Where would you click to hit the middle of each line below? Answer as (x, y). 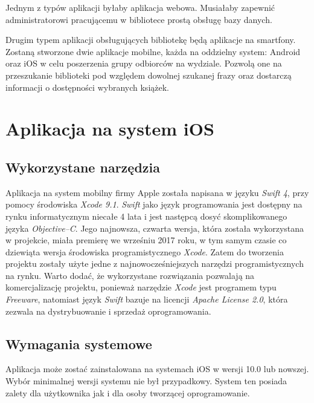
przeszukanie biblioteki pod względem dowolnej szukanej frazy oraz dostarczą (149, 75)
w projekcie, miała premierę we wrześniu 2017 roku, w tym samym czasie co (146, 240)
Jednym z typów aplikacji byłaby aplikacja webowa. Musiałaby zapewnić (140, 7)
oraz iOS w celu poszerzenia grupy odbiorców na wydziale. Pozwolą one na (144, 63)
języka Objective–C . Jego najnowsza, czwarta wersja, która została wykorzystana (155, 228)
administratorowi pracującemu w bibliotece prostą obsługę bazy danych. (139, 19)
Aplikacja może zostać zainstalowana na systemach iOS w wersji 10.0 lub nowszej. (157, 369)
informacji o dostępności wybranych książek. (87, 87)
